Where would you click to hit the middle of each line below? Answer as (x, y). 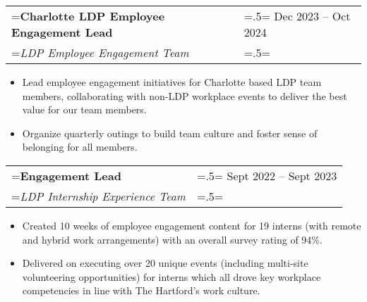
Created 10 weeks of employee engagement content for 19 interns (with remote (192, 225)
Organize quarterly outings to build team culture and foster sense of (170, 133)
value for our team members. (84, 109)
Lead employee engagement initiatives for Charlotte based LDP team (172, 82)
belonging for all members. (80, 147)
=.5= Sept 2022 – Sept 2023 (267, 175)
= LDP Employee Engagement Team (100, 52)
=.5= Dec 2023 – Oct (297, 16)
